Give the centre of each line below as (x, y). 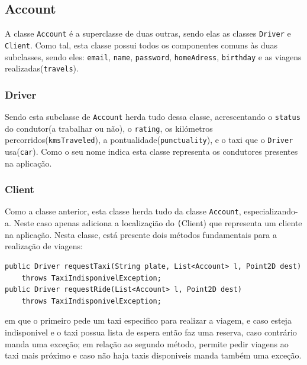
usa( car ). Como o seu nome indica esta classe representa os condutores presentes (151, 151)
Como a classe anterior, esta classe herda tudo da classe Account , (123, 211)
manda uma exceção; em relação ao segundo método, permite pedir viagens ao (147, 343)
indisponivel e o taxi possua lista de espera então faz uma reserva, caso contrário (151, 332)
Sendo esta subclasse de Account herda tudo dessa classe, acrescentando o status (153, 117)
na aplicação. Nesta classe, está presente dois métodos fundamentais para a (141, 234)
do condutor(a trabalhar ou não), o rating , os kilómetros (109, 128)
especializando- (271, 211)
